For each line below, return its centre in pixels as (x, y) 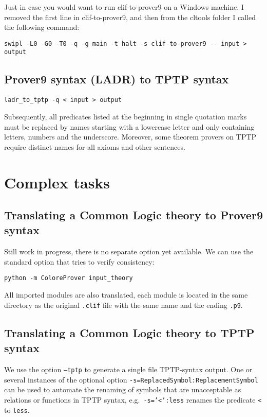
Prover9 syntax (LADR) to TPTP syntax (117, 79)
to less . (17, 410)
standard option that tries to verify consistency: (79, 261)
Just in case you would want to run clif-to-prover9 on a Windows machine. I (124, 7)
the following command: (42, 27)
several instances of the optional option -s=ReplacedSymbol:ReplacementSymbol (131, 379)
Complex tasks (57, 182)
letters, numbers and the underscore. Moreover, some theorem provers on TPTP (130, 137)
